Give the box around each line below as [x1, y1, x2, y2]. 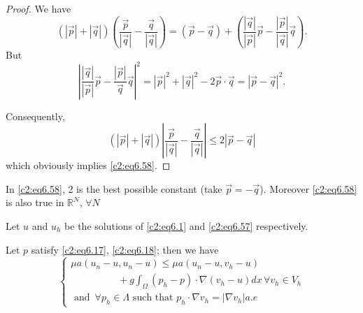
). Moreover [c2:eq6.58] [259, 181, 357, 196]
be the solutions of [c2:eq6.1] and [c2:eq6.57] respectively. [64, 219, 308, 233]
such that [132, 293, 173, 303]
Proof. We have [6, 1, 71, 15]
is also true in [6, 195, 64, 210]
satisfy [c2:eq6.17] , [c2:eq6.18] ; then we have [31, 242, 219, 256]
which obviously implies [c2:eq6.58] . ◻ [6, 158, 171, 173]
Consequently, [6, 108, 65, 123]
